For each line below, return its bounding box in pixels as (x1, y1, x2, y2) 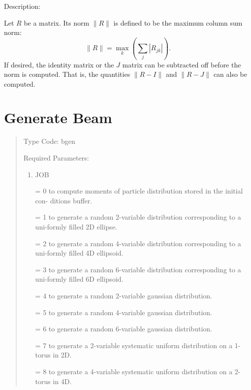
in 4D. (53, 376, 72, 386)
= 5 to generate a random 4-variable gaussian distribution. (35, 307, 212, 317)
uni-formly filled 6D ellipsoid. (35, 274, 124, 284)
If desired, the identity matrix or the (4, 59, 114, 69)
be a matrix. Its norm (24, 17, 90, 28)
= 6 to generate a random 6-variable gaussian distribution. (35, 324, 212, 334)
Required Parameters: (23, 153, 89, 162)
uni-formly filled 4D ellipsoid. (35, 248, 124, 258)
